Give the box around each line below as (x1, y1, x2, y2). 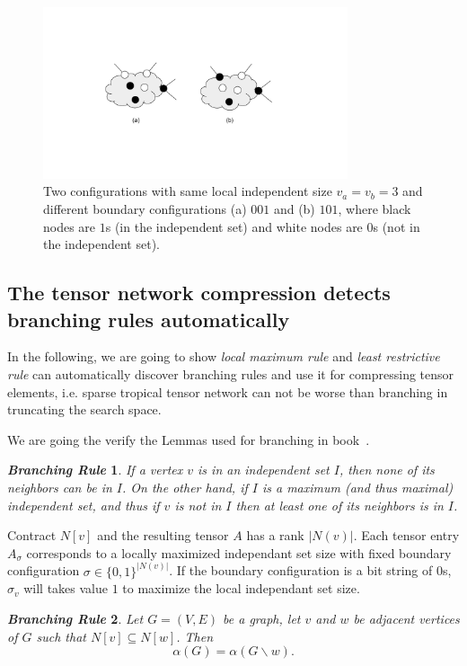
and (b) (273, 199, 315, 218)
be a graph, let (223, 608, 301, 627)
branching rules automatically (7, 305, 290, 333)
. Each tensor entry (353, 526, 460, 545)
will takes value (23, 579, 108, 598)
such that (36, 626, 86, 645)
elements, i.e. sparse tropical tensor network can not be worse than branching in (7, 382, 448, 401)
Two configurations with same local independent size (43, 182, 332, 200)
